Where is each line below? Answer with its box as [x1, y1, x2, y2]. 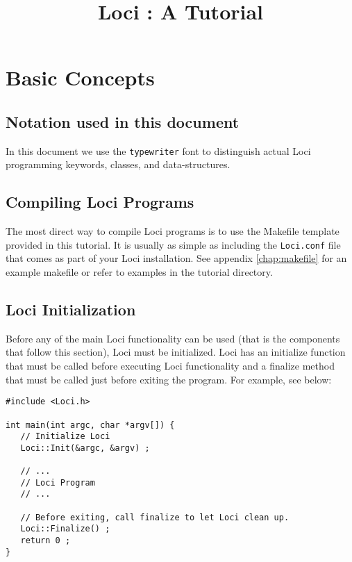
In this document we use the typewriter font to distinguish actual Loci [6, 143, 311, 158]
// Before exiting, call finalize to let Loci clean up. [20, 512, 290, 522]
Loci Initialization [6, 299, 136, 320]
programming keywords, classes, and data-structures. [6, 157, 231, 172]
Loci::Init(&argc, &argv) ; [20, 443, 150, 453]
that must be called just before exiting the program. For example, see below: [6, 372, 332, 386]
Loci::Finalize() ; [20, 524, 110, 534]
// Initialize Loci [20, 431, 110, 442]
